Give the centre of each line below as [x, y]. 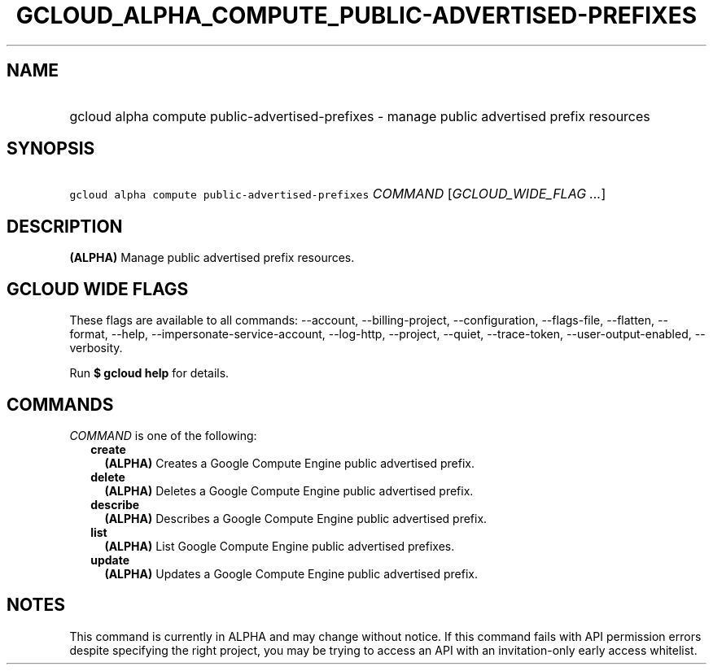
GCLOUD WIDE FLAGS [98, 289]
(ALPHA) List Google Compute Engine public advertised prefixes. [280, 546]
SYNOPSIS [51, 149]
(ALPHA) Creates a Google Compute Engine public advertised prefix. [289, 463]
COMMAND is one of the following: [163, 435]
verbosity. [96, 348]
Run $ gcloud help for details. [149, 373]
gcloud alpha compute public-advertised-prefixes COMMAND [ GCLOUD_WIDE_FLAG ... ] [338, 194]
